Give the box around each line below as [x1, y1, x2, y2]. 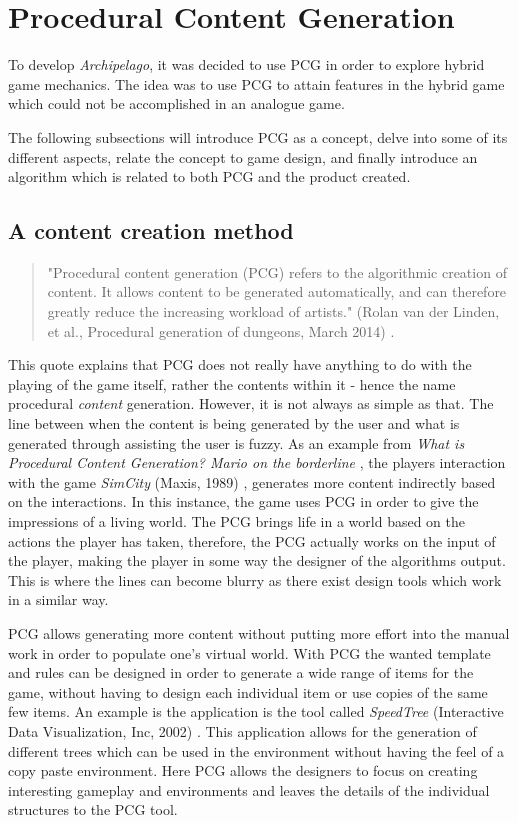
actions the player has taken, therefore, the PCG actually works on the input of [8, 530, 496, 551]
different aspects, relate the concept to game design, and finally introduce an [8, 146, 478, 167]
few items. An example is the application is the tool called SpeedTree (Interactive [8, 701, 504, 722]
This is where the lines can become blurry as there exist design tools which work [8, 569, 502, 590]
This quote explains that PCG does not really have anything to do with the [8, 354, 472, 375]
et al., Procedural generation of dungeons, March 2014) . [47, 320, 395, 341]
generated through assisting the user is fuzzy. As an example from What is [8, 432, 465, 453]
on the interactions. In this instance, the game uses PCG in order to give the [8, 491, 479, 512]
